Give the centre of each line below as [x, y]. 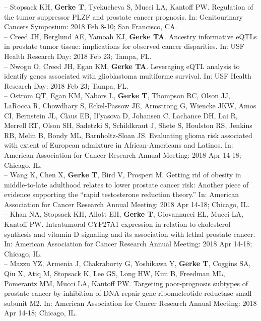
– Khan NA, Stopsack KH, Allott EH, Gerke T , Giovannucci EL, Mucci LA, [124, 214]
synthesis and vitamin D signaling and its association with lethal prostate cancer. [130, 234]
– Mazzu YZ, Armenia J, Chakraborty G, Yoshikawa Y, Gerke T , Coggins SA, [127, 263]
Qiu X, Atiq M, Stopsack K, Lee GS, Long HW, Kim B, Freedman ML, [115, 273]
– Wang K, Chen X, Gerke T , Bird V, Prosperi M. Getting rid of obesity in [123, 175]
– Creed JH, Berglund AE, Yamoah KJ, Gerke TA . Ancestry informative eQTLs [130, 36]
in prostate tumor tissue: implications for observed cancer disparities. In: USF [124, 46]
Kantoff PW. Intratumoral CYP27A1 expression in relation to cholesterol [117, 224]
